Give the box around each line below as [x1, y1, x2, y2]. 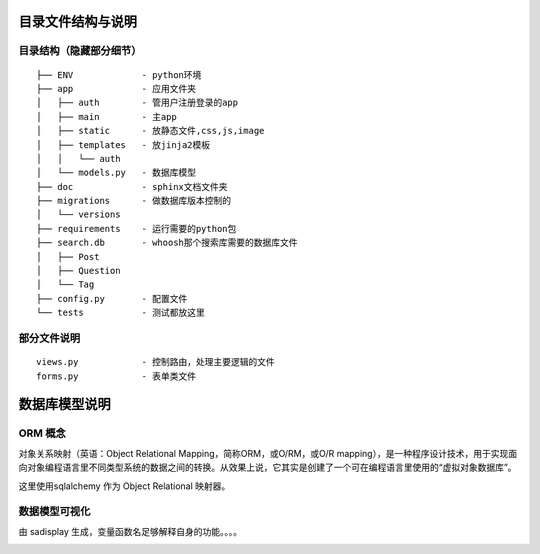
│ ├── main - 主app [36, 111, 177, 122]
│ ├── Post [36, 251, 100, 262]
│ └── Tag [36, 279, 95, 290]
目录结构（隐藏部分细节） [18, 44, 142, 58]
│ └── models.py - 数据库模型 [36, 167, 197, 179]
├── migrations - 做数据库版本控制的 [36, 195, 232, 207]
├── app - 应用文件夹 [36, 83, 197, 94]
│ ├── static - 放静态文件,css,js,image [36, 125, 265, 137]
